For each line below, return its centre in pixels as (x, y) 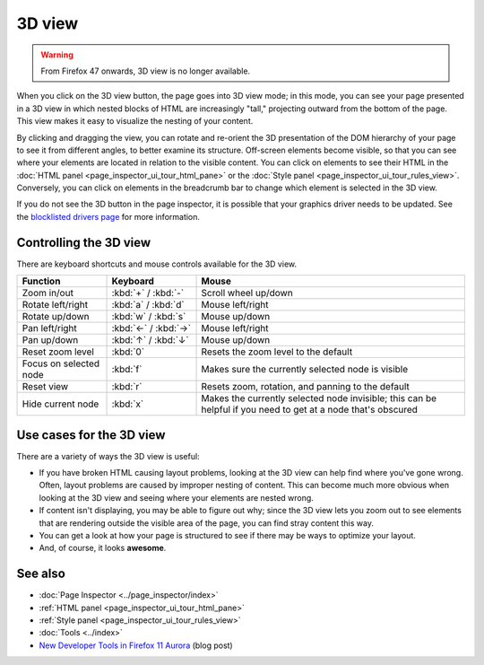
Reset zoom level (58, 352)
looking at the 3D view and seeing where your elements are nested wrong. (176, 497)
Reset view (45, 387)
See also (41, 574)
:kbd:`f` (127, 370)
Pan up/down (50, 340)
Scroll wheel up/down (247, 293)
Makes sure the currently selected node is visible (305, 370)
